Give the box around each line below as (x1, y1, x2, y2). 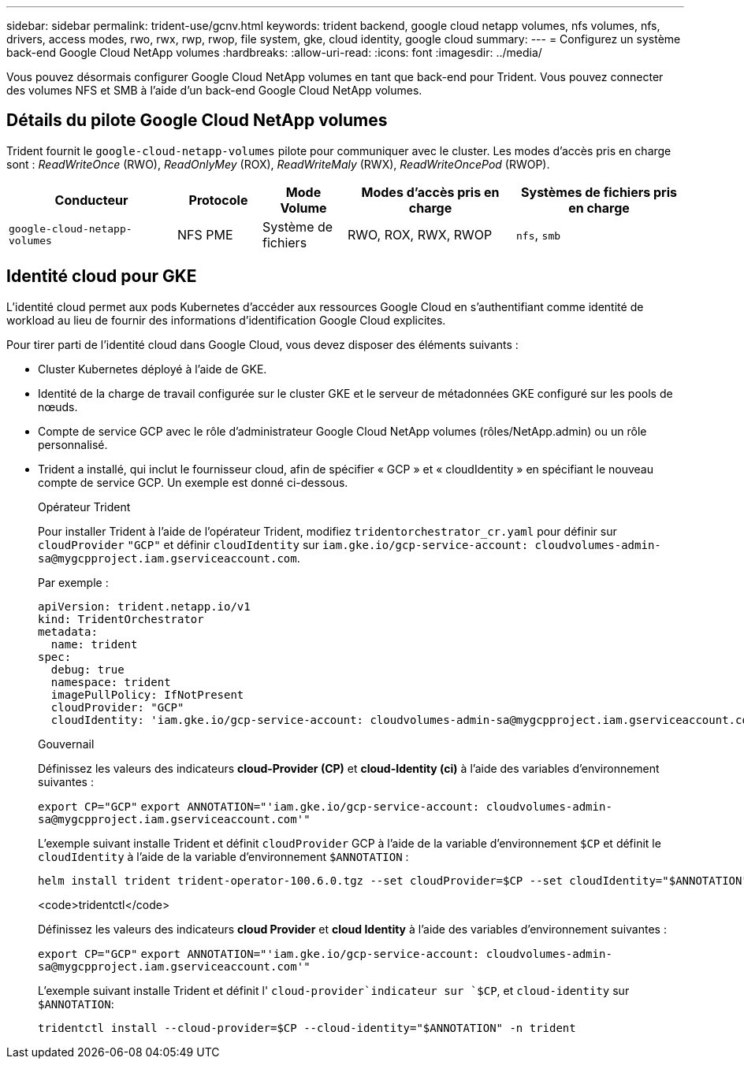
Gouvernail (38, 737, 95, 751)
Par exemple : (38, 575, 109, 589)
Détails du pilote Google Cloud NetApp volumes (6, 110, 388, 131)
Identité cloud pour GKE (6, 266, 197, 287)
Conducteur (54, 191, 128, 208)
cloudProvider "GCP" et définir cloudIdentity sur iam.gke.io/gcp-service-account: (38, 537, 529, 551)
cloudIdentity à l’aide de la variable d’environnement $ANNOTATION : (38, 849, 409, 863)
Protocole (188, 191, 248, 208)
